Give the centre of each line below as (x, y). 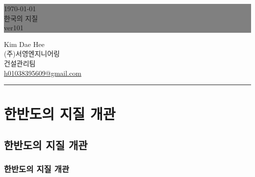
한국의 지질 (21, 18)
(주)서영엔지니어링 (32, 54)
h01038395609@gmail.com (43, 73)
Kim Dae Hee (24, 44)
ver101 (14, 28)
